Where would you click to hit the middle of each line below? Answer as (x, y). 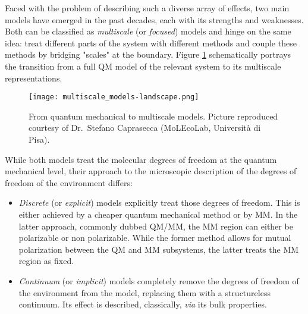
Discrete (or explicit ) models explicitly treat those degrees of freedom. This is (159, 202)
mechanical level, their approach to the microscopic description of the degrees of (151, 171)
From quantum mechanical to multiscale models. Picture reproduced (153, 116)
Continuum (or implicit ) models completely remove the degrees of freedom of (159, 280)
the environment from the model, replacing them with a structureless (144, 292)
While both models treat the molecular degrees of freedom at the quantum (141, 159)
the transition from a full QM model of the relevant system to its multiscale (143, 66)
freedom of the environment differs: (69, 182)
